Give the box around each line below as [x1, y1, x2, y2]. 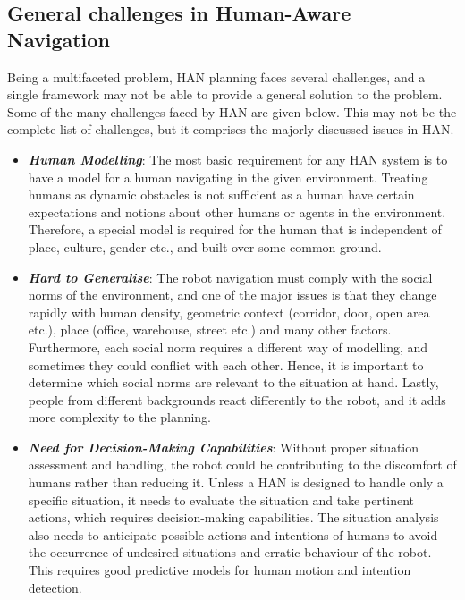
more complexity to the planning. [28, 408, 212, 427]
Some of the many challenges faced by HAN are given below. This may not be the [7, 102, 457, 121]
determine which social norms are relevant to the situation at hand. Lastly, [28, 373, 439, 392]
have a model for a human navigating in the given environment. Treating [28, 167, 428, 186]
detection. [28, 578, 82, 596]
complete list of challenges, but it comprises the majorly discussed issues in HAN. [7, 120, 454, 139]
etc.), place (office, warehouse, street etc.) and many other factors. [28, 320, 392, 339]
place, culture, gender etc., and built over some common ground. [28, 237, 382, 256]
